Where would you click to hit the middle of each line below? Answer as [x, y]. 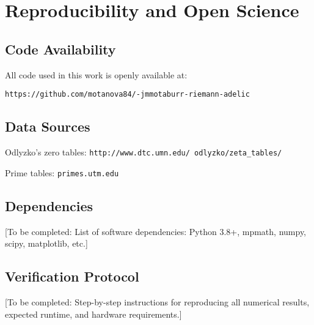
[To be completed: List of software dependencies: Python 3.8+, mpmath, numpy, [156, 231]
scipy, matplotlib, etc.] [46, 243]
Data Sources [48, 126]
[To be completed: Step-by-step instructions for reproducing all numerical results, [157, 301]
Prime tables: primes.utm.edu [62, 172]
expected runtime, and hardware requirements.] [93, 314]
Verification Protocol [72, 276]
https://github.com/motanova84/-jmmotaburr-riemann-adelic [127, 95]
